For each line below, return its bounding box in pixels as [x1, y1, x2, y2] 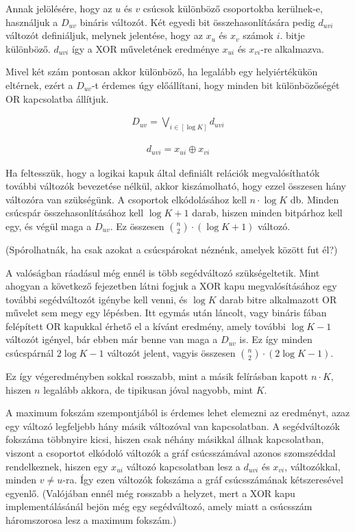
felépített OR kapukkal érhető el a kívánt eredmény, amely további [5, 318, 286, 333]
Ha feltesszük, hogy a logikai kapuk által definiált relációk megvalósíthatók [5, 165, 320, 179]
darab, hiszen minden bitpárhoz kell [192, 205, 343, 220]
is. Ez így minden [239, 332, 313, 346]
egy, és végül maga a [5, 218, 92, 233]
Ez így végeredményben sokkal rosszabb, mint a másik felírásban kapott [5, 369, 308, 383]
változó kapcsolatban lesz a [126, 459, 241, 473]
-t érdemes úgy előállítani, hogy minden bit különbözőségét [91, 77, 340, 92]
